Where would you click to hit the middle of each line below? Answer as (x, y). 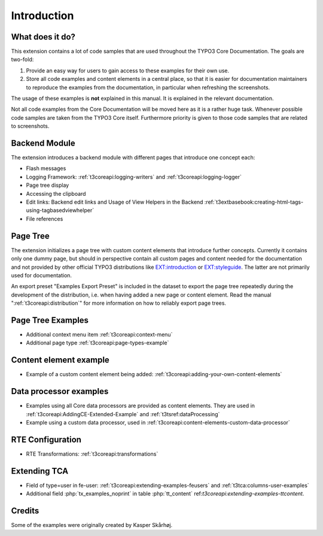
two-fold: (22, 59)
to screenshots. (30, 126)
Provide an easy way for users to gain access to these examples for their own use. (128, 70)
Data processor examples (60, 391)
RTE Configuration (46, 439)
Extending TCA (40, 471)
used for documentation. (41, 275)
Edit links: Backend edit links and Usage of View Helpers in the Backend (115, 202)
